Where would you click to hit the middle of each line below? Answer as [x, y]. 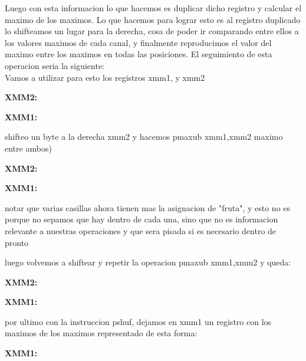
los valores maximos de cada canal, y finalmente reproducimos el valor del [138, 42]
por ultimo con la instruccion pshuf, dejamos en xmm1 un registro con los [138, 321]
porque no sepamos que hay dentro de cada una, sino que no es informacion [142, 219]
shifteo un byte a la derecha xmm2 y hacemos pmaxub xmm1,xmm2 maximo [144, 137]
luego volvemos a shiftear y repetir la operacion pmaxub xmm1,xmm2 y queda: [148, 262]
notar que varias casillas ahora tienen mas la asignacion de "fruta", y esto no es [148, 207]
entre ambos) [28, 148]
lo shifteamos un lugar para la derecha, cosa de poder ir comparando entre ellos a [152, 31]
